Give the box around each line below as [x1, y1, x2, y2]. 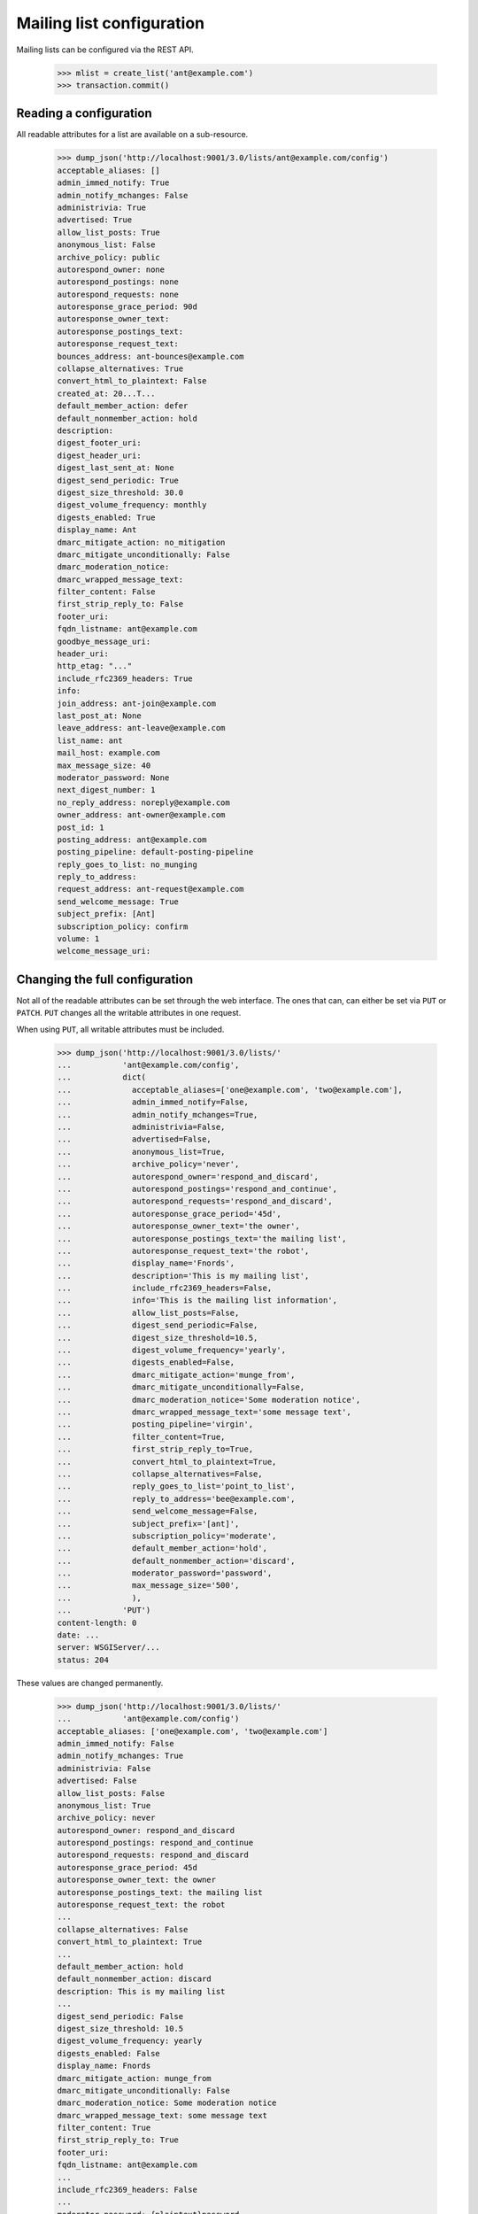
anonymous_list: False [57, 240, 156, 250]
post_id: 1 [57, 822, 104, 832]
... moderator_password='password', [57, 1568, 273, 1578]
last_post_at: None [57, 710, 142, 721]
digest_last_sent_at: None [57, 463, 174, 473]
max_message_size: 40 [57, 760, 151, 770]
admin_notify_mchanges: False [57, 190, 189, 200]
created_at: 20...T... [57, 388, 156, 399]
